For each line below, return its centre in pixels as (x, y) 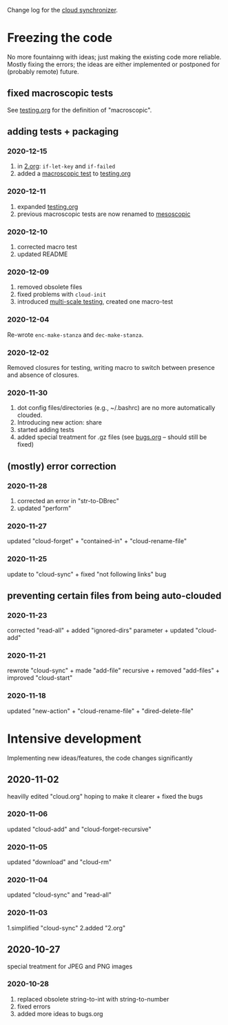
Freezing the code (60, 38)
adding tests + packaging (63, 131)
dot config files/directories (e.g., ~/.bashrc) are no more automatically (116, 408)
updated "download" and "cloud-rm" (60, 862)
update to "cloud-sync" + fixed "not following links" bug (87, 574)
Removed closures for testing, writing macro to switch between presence (111, 367)
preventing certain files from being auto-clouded (114, 595)
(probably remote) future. (43, 71)
